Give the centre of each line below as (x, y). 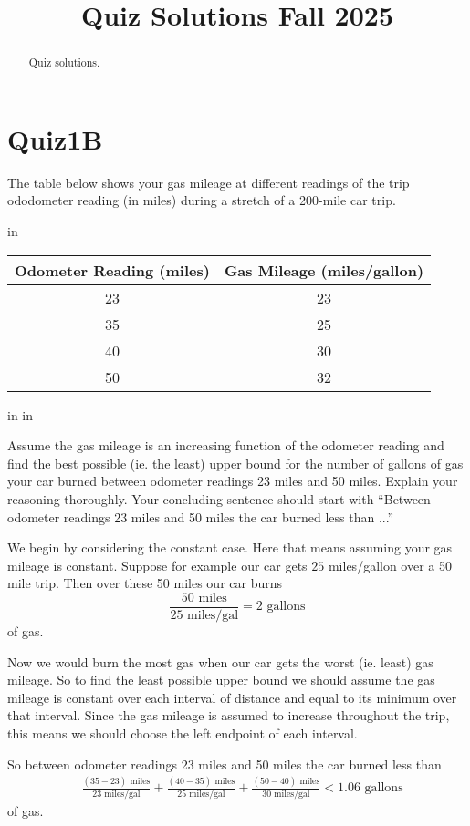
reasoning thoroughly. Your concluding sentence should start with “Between (219, 498)
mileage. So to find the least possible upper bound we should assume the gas (221, 680)
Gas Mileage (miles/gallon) (324, 270)
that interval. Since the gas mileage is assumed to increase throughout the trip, (229, 715)
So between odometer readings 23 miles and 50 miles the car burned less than (225, 764)
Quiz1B (55, 138)
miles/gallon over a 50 (390, 565)
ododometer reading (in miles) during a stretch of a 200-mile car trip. (202, 200)
